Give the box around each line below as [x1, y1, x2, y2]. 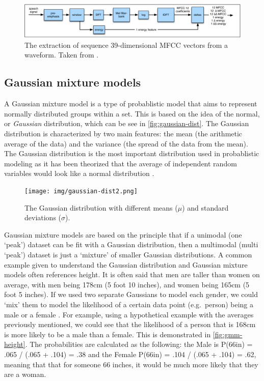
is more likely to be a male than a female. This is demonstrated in [4, 329, 211, 339]
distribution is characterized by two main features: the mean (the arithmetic [4, 128, 243, 139]
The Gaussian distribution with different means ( [24, 202, 178, 213]
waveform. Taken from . [24, 49, 99, 60]
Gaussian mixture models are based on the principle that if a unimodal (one [4, 229, 242, 240]
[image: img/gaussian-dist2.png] [24, 187, 138, 195]
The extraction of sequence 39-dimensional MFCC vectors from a [24, 39, 228, 50]
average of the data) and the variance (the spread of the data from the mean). [4, 138, 248, 149]
